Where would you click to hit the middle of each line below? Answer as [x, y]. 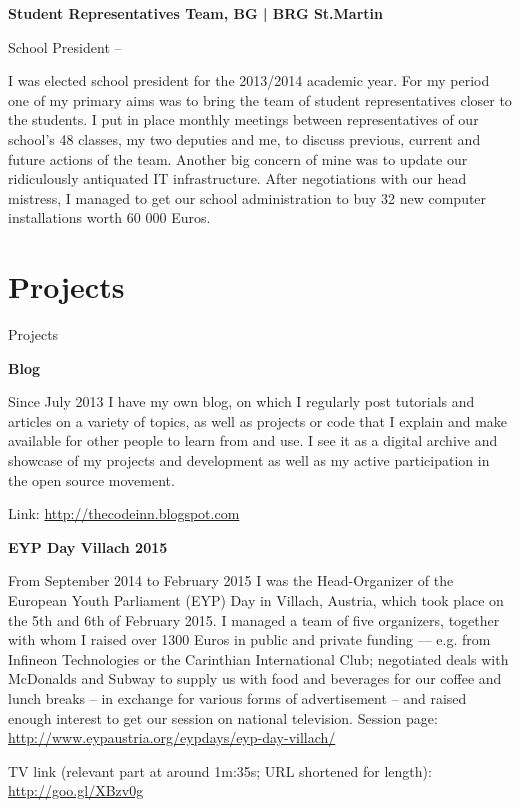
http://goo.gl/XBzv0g [76, 790]
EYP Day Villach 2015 [88, 546]
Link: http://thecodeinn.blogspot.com [124, 513]
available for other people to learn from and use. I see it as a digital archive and [253, 440]
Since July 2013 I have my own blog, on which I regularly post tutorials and [241, 401]
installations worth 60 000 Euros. [109, 217]
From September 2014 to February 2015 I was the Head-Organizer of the [231, 580]
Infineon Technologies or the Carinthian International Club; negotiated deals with [258, 658]
